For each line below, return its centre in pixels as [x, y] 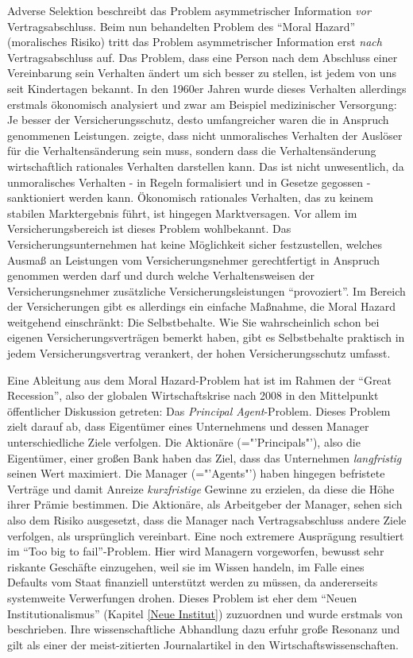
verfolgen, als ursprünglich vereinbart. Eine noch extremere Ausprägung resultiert [206, 535]
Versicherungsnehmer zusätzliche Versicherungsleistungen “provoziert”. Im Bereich [206, 290]
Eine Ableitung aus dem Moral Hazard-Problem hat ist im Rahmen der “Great [200, 379]
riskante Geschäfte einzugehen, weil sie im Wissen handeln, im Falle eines [186, 566]
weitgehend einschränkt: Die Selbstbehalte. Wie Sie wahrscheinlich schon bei [193, 321]
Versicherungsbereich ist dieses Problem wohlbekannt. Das [149, 228]
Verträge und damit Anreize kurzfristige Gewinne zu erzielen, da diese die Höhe [201, 488]
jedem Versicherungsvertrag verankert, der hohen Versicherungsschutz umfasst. [199, 353]
